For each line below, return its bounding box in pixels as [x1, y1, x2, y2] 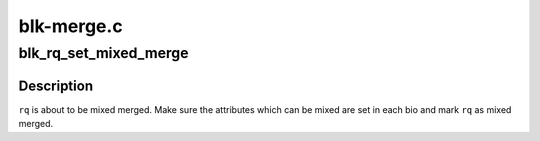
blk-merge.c [18, 15, 124, 37]
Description [18, 77, 94, 94]
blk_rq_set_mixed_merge [18, 44, 189, 62]
